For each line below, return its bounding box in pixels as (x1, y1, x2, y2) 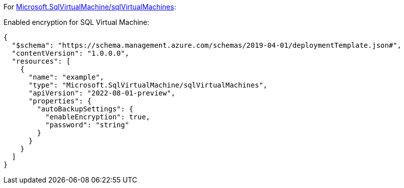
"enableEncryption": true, (45, 113, 151, 121)
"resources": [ (11, 57, 71, 65)
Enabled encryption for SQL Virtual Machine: (3, 18, 150, 26)
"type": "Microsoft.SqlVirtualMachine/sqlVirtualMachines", (28, 81, 268, 89)
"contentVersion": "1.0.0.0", (11, 49, 129, 57)
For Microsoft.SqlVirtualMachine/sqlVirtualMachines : (3, 2, 176, 11)
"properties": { (28, 97, 92, 105)
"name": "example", (28, 73, 104, 81)
